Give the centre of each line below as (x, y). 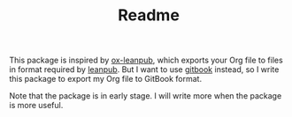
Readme (149, 15)
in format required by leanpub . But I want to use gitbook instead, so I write (144, 69)
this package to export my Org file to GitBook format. (105, 79)
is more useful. (36, 106)
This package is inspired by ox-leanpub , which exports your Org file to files (146, 60)
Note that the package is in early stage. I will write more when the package (146, 96)
